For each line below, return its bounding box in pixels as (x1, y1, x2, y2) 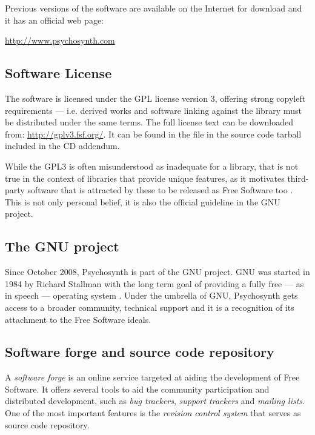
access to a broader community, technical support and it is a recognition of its (5, 301, 294, 313)
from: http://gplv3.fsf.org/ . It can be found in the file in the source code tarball (5, 127, 302, 140)
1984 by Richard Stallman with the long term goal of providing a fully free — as (5, 277, 304, 290)
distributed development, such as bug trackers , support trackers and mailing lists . (5, 394, 305, 407)
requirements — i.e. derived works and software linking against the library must (5, 104, 302, 116)
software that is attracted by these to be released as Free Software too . (27, 184, 293, 196)
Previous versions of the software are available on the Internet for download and (5, 2, 302, 14)
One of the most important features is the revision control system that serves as (5, 407, 301, 419)
